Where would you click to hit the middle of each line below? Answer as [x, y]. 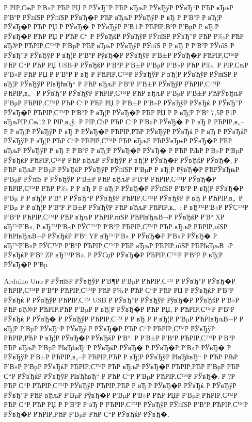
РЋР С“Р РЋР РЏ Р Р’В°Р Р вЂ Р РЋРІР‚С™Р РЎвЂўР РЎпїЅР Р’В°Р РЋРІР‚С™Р [126, 404]
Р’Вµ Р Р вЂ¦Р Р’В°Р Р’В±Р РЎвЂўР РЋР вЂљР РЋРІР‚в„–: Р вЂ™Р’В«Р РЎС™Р [126, 207]
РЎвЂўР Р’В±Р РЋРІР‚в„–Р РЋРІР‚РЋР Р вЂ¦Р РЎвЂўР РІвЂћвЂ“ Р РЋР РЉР [121, 357]
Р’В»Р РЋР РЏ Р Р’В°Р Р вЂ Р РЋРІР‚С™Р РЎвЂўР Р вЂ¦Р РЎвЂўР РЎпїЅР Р [121, 74]
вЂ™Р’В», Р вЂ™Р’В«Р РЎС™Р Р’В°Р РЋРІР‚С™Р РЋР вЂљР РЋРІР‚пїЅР [116, 226]
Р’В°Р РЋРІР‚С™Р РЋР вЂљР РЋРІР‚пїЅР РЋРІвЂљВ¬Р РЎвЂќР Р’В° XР [114, 217]
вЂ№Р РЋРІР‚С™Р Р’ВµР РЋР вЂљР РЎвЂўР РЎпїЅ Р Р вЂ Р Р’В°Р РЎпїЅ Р [119, 45]
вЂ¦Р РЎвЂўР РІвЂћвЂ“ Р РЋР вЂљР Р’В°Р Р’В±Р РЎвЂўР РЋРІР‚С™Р [112, 83]
